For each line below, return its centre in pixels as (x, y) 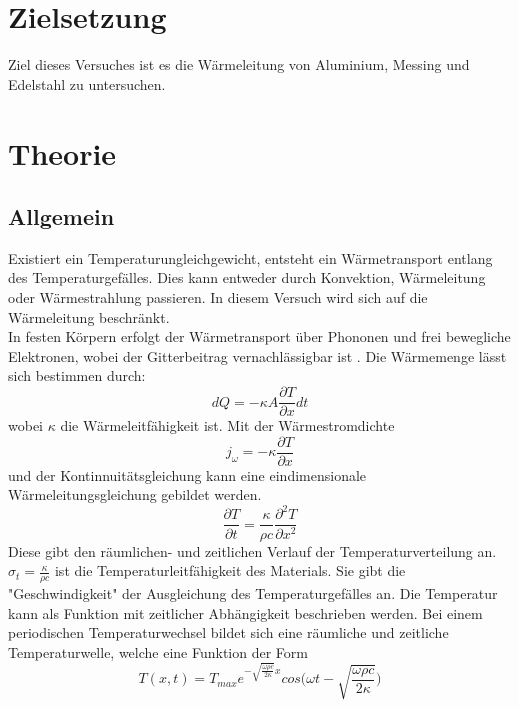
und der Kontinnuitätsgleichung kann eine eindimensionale (187, 474)
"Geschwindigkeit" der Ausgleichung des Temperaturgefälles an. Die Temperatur (253, 592)
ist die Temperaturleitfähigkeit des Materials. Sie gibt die (230, 570)
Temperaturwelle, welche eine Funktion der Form (158, 651)
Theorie (62, 152)
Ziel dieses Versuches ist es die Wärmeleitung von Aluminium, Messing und (239, 64)
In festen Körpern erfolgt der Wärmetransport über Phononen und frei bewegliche (259, 336)
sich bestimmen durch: (77, 375)
